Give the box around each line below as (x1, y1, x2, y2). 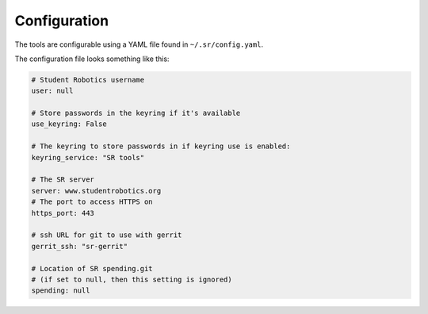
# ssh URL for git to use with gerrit (31, 231, 182, 239)
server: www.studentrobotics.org (31, 186, 162, 195)
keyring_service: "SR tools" (31, 153, 145, 162)
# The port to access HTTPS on (31, 197, 154, 206)
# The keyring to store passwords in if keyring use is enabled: (31, 142, 291, 151)
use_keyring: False (31, 120, 107, 128)
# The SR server (31, 175, 95, 184)
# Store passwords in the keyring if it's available (31, 109, 241, 118)
